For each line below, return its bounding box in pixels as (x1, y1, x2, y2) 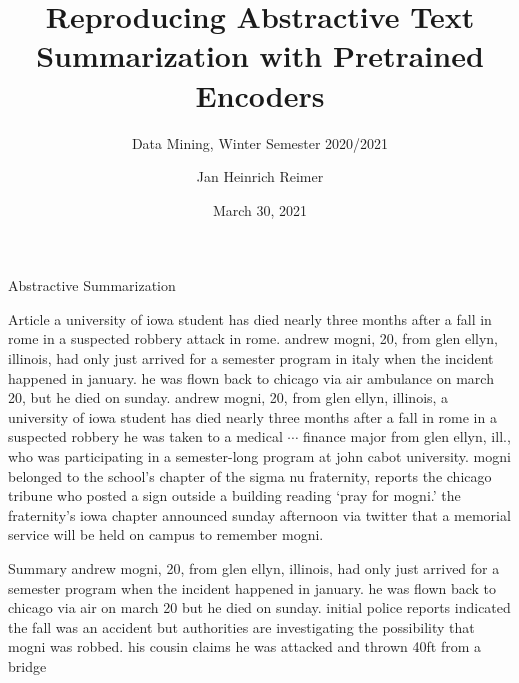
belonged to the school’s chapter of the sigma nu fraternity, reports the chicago (8, 465, 492, 486)
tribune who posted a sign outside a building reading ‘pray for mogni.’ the (8, 485, 461, 506)
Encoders (195, 74, 325, 115)
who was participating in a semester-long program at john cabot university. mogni (8, 446, 511, 467)
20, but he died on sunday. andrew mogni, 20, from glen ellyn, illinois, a (8, 387, 449, 408)
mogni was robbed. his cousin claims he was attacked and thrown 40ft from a (8, 636, 481, 657)
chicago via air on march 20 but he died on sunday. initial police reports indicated (8, 597, 511, 618)
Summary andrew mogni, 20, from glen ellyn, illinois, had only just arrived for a (8, 558, 500, 578)
